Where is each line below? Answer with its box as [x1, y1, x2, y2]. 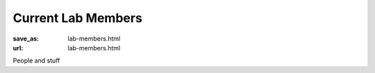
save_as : [12, 34, 40, 43]
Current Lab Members [12, 10, 142, 25]
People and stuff [12, 56, 60, 65]
